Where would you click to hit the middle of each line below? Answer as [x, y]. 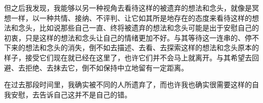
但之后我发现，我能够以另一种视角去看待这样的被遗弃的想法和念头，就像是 [128, 8]
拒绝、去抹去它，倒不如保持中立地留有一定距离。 [106, 67]
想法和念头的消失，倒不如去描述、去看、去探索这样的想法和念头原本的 [142, 47]
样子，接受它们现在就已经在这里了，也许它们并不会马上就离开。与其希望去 [128, 57]
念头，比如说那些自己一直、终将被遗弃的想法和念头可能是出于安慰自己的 [138, 28]
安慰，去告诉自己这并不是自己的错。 [71, 94]
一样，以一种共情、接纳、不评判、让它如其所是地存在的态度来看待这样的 [131, 18]
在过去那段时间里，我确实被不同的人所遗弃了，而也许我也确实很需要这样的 [128, 84]
